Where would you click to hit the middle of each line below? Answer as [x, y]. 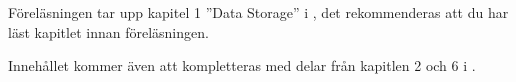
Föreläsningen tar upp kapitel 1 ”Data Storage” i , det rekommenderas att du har [258, 12]
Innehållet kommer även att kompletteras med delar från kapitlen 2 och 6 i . [242, 65]
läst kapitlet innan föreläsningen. [108, 31]
